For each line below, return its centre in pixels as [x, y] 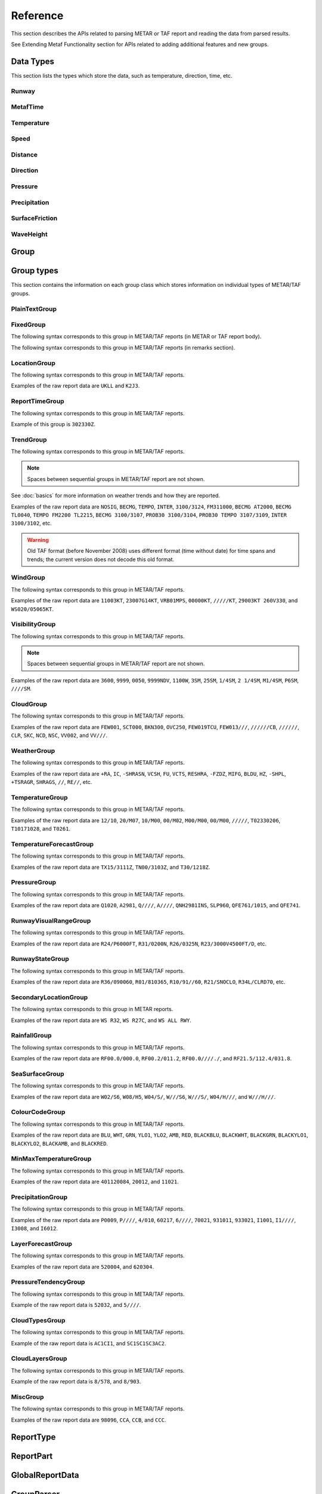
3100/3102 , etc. [31, 523]
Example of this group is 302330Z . [53, 424]
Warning [38, 540]
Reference [37, 16]
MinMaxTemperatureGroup [51, 1159]
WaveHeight [29, 234]
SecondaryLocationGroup [49, 997]
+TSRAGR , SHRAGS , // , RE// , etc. [52, 782]
